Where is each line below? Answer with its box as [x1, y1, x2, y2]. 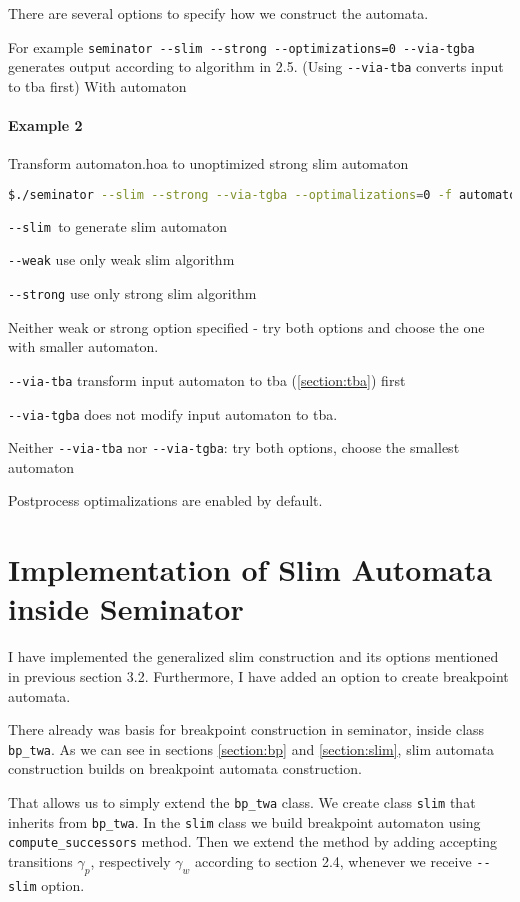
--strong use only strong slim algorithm [8, 283, 257, 304]
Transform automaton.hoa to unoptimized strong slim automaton [8, 153, 409, 174]
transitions [8, 850, 73, 871]
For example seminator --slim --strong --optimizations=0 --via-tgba [8, 36, 475, 57]
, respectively [90, 850, 171, 871]
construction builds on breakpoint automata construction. [8, 758, 362, 779]
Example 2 [8, 115, 83, 136]
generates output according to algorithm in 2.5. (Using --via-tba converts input [8, 56, 504, 77]
